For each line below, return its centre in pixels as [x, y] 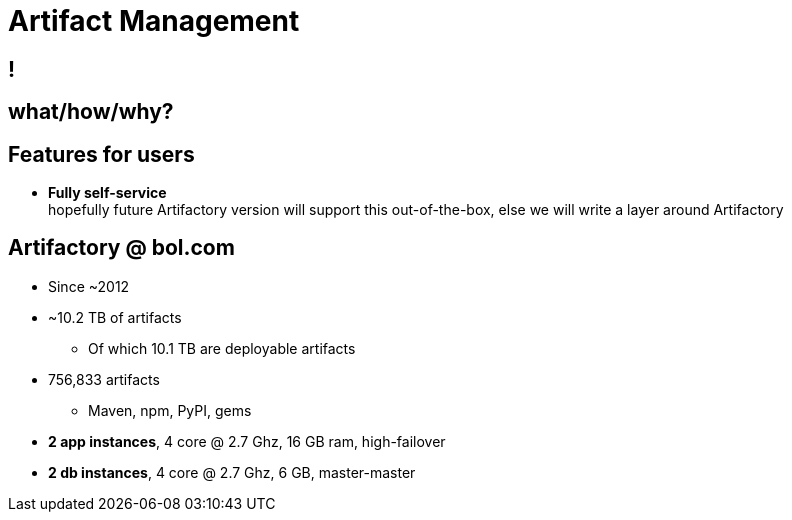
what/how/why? [91, 112]
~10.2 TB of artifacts [115, 317]
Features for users [101, 154]
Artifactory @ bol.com [121, 248]
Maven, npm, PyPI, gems [170, 410]
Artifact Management [154, 21]
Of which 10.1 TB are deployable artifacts [222, 348]
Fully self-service [107, 193]
